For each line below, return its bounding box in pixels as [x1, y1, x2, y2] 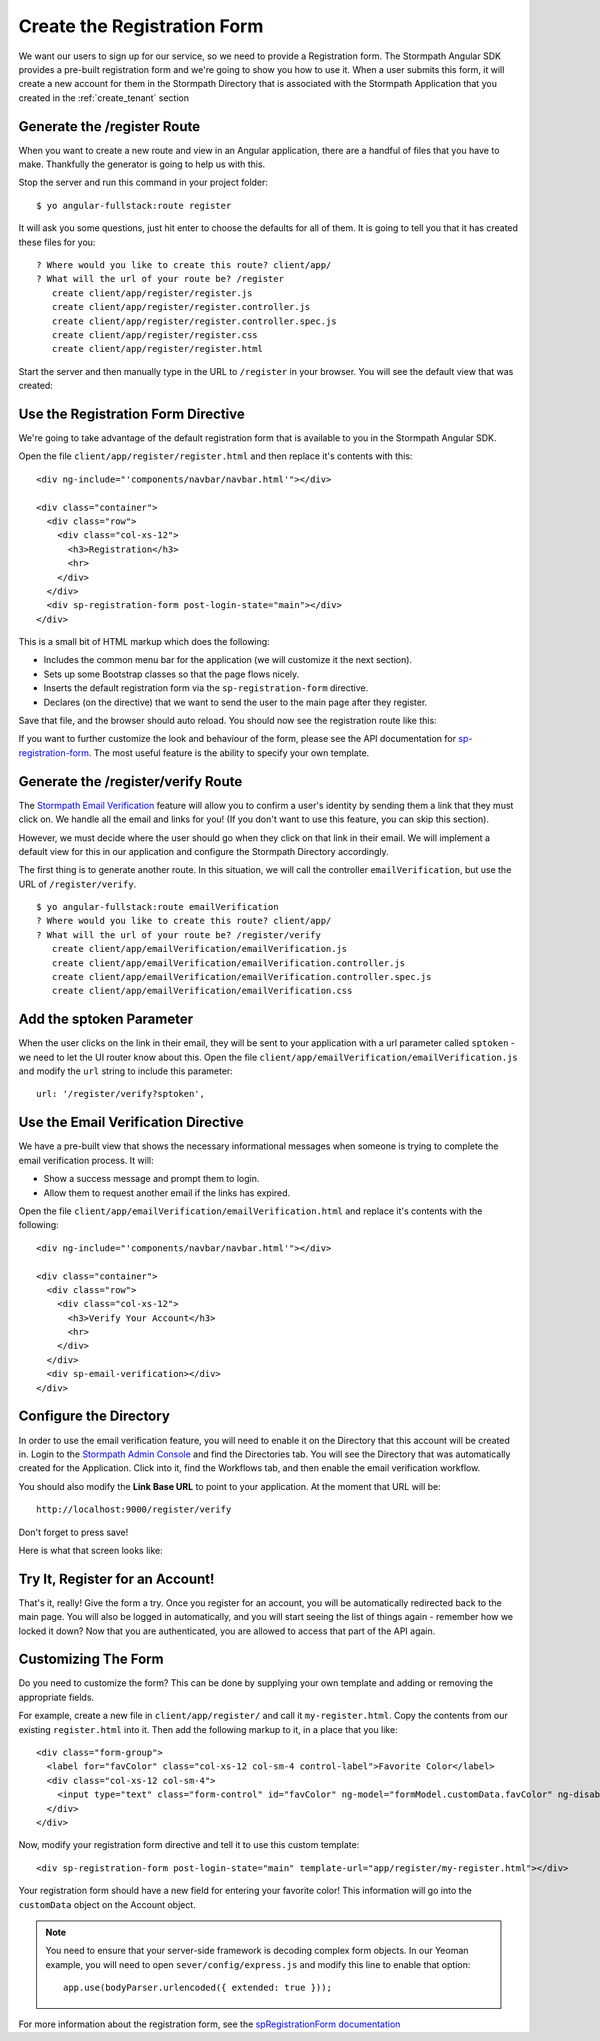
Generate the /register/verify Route [18, 773, 243, 790]
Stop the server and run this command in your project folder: [18, 176, 269, 189]
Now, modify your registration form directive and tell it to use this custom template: [18, 1839, 360, 1851]
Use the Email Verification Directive [18, 1114, 244, 1131]
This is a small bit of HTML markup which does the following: [18, 636, 270, 648]
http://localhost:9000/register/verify [36, 1504, 232, 1515]
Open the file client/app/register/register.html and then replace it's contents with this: [18, 450, 413, 462]
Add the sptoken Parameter [18, 1011, 194, 1028]
